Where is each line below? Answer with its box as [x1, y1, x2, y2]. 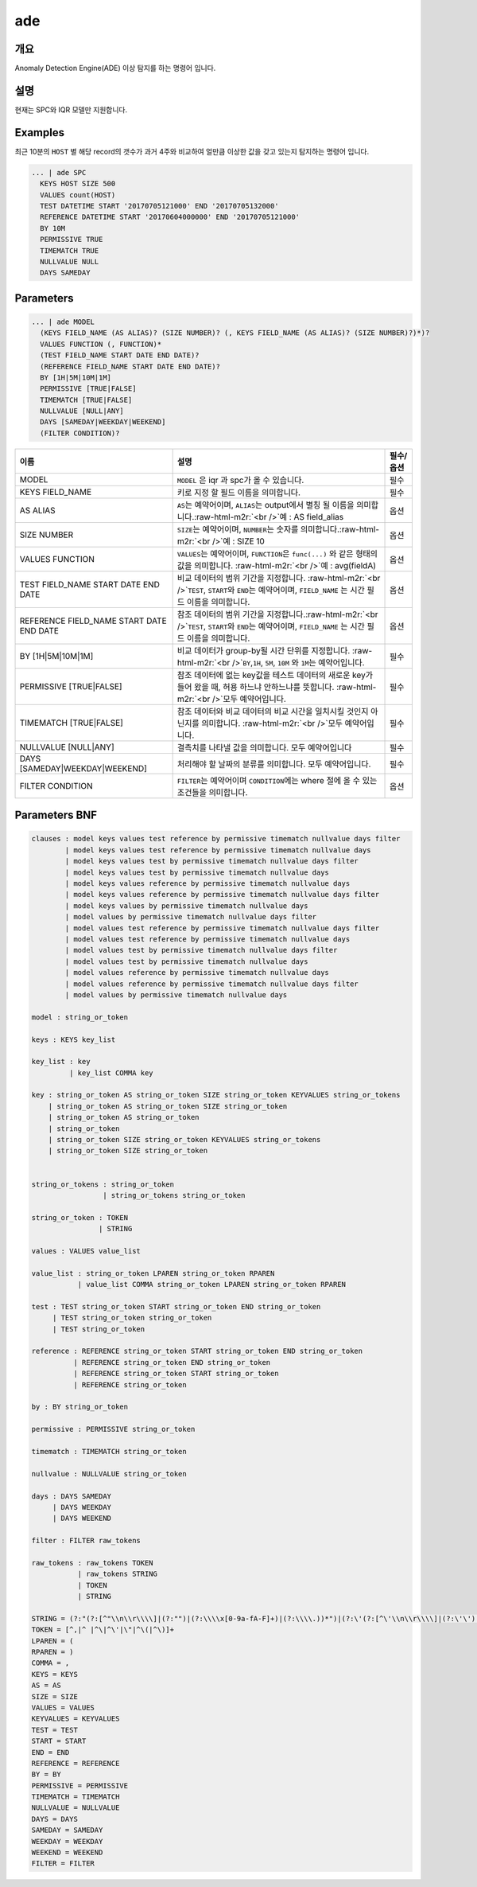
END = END [31, 1748, 70, 1756]
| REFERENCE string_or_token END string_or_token [72, 1358, 271, 1367]
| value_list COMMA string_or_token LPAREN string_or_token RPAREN [77, 1280, 346, 1289]
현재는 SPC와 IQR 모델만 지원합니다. [14, 104, 127, 115]
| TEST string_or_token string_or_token [52, 1313, 212, 1323]
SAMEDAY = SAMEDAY [31, 1826, 103, 1834]
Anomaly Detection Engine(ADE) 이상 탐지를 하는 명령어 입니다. [14, 64, 216, 73]
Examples [14, 126, 65, 139]
